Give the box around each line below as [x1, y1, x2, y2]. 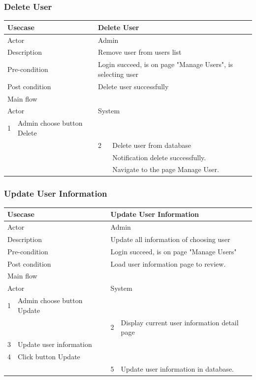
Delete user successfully [98, 81, 169, 91]
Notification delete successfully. [112, 152, 206, 162]
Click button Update [18, 351, 80, 361]
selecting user [98, 69, 138, 79]
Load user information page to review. [110, 258, 226, 269]
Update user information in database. [121, 363, 234, 374]
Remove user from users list [98, 47, 182, 57]
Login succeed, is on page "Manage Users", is [98, 59, 233, 69]
